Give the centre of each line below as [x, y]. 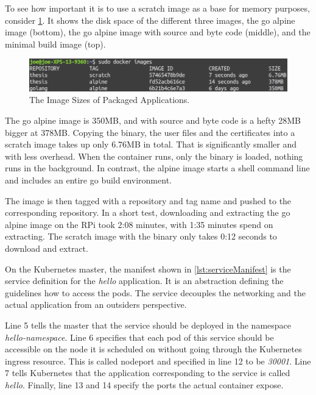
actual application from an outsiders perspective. [96, 304]
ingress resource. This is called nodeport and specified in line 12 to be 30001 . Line [158, 361]
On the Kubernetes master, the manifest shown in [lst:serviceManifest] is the [148, 269]
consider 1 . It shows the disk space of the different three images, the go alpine [150, 20]
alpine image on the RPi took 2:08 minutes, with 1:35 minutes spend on [139, 224]
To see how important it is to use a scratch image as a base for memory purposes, [157, 8]
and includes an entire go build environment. [88, 180]
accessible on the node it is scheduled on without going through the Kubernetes [153, 349]
